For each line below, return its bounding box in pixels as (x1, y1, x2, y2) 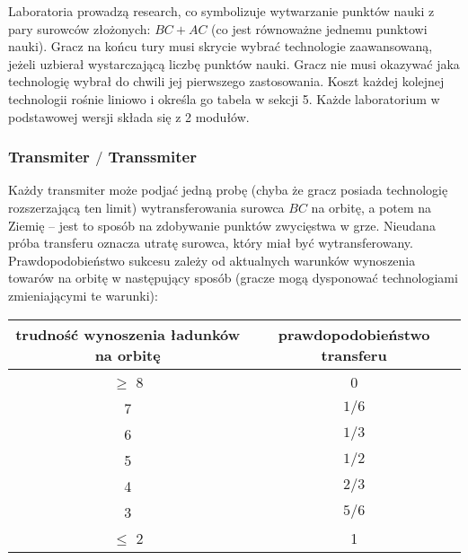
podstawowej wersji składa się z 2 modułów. (8, 107, 250, 126)
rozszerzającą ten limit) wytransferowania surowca (8, 198, 285, 217)
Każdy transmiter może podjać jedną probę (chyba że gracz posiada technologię (8, 180, 448, 199)
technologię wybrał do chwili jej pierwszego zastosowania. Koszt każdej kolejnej (8, 72, 445, 91)
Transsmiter (108, 145, 197, 168)
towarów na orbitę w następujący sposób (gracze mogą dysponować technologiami (8, 268, 458, 287)
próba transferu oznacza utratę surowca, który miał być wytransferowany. (8, 233, 413, 252)
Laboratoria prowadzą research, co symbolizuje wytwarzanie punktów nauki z (8, 2, 435, 20)
